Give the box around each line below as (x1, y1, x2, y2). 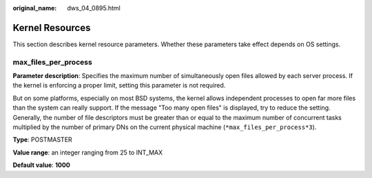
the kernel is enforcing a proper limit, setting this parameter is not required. (12, 81, 226, 90)
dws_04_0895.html (67, 4, 121, 12)
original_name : (12, 4, 57, 12)
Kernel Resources (12, 21, 91, 34)
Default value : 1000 (12, 161, 70, 169)
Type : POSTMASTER (12, 135, 72, 144)
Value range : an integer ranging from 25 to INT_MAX (12, 148, 163, 157)
